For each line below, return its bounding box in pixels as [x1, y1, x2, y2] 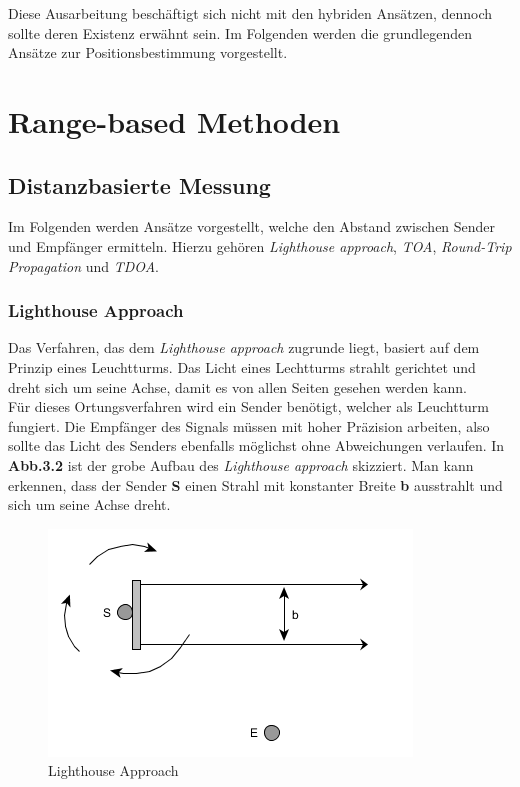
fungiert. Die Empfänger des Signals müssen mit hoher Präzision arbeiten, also [8, 415, 490, 436]
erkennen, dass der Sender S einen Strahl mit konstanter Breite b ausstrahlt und [8, 474, 503, 495]
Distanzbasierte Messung [8, 169, 271, 200]
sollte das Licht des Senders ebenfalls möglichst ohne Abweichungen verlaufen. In [8, 435, 505, 456]
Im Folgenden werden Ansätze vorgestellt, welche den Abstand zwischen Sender [8, 216, 496, 237]
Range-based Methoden [8, 100, 341, 141]
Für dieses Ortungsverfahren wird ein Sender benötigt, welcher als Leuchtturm [8, 396, 490, 417]
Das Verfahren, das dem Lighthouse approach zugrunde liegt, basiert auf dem [8, 337, 480, 358]
